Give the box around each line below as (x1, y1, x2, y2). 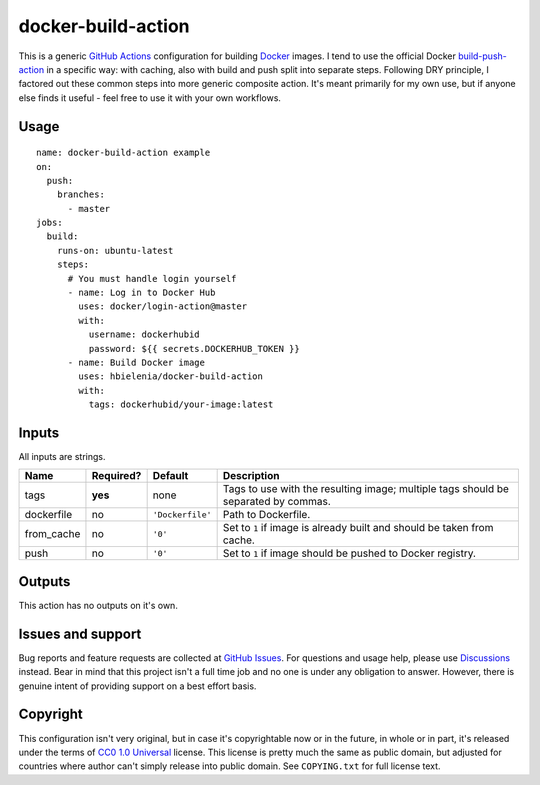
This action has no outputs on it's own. (18, 599, 179, 611)
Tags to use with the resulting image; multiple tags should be (222, 482, 510, 496)
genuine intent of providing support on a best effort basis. (18, 680, 257, 692)
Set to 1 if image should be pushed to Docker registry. (222, 546, 477, 560)
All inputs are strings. (18, 451, 106, 463)
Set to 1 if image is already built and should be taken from (222, 521, 494, 535)
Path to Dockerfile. (222, 508, 311, 522)
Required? (91, 469, 142, 483)
